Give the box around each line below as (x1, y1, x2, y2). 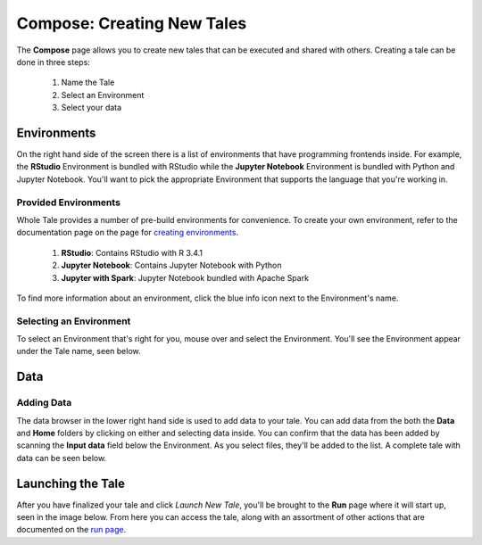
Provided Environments (16, 196, 120, 209)
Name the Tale (61, 77, 115, 88)
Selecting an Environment (16, 315, 131, 327)
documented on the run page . (16, 524, 127, 535)
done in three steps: (16, 56, 91, 67)
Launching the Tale (16, 475, 125, 491)
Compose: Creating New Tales (16, 13, 247, 33)
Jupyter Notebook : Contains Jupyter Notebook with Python (61, 260, 282, 271)
